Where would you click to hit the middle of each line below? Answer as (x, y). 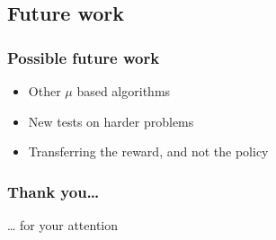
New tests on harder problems (111, 121)
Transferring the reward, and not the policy (148, 151)
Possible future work (84, 57)
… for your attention (63, 225)
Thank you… (53, 191)
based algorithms (124, 91)
